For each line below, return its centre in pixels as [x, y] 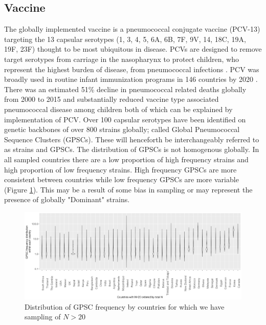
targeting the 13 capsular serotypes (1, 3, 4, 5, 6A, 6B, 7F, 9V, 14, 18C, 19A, [125, 39]
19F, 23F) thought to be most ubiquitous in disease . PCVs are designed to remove [133, 49]
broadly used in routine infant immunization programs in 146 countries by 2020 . [131, 79]
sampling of [43, 317]
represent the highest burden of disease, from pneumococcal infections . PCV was [132, 69]
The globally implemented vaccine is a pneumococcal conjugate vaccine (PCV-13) [132, 29]
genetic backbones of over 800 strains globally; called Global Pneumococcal [122, 129]
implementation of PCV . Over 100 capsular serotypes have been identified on [125, 119]
